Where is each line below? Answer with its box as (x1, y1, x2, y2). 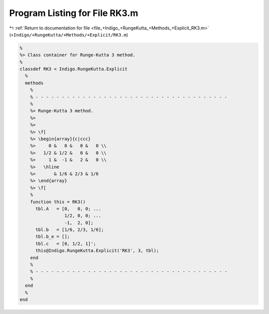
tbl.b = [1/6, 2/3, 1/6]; (35, 227, 104, 233)
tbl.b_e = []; (35, 234, 70, 240)
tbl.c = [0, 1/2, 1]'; (35, 241, 97, 247)
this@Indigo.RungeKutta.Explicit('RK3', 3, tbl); (35, 248, 159, 254)
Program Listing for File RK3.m (9, 7, 138, 18)
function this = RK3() (30, 199, 86, 205)
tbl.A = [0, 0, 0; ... (35, 206, 102, 212)
